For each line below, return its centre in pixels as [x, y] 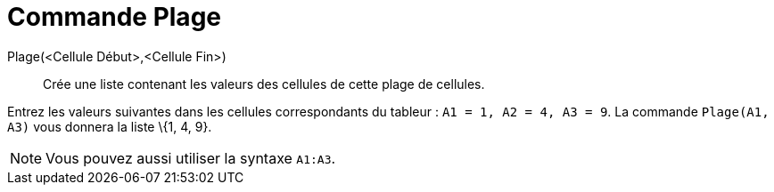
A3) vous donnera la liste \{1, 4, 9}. [110, 126]
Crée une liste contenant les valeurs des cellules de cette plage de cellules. [264, 84]
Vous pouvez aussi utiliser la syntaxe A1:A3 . [191, 158]
